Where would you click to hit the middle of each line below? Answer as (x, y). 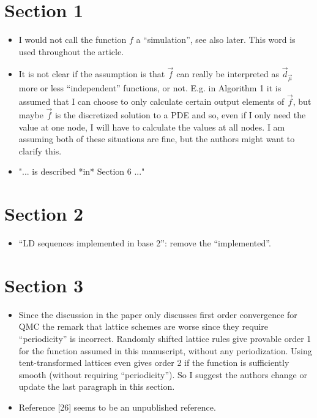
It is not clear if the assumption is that (92, 73)
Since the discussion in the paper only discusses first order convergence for (158, 314)
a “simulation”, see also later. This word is (216, 40)
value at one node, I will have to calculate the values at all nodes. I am (152, 127)
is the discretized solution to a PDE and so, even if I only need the (180, 114)
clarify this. (40, 150)
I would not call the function (73, 40)
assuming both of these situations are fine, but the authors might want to (157, 139)
